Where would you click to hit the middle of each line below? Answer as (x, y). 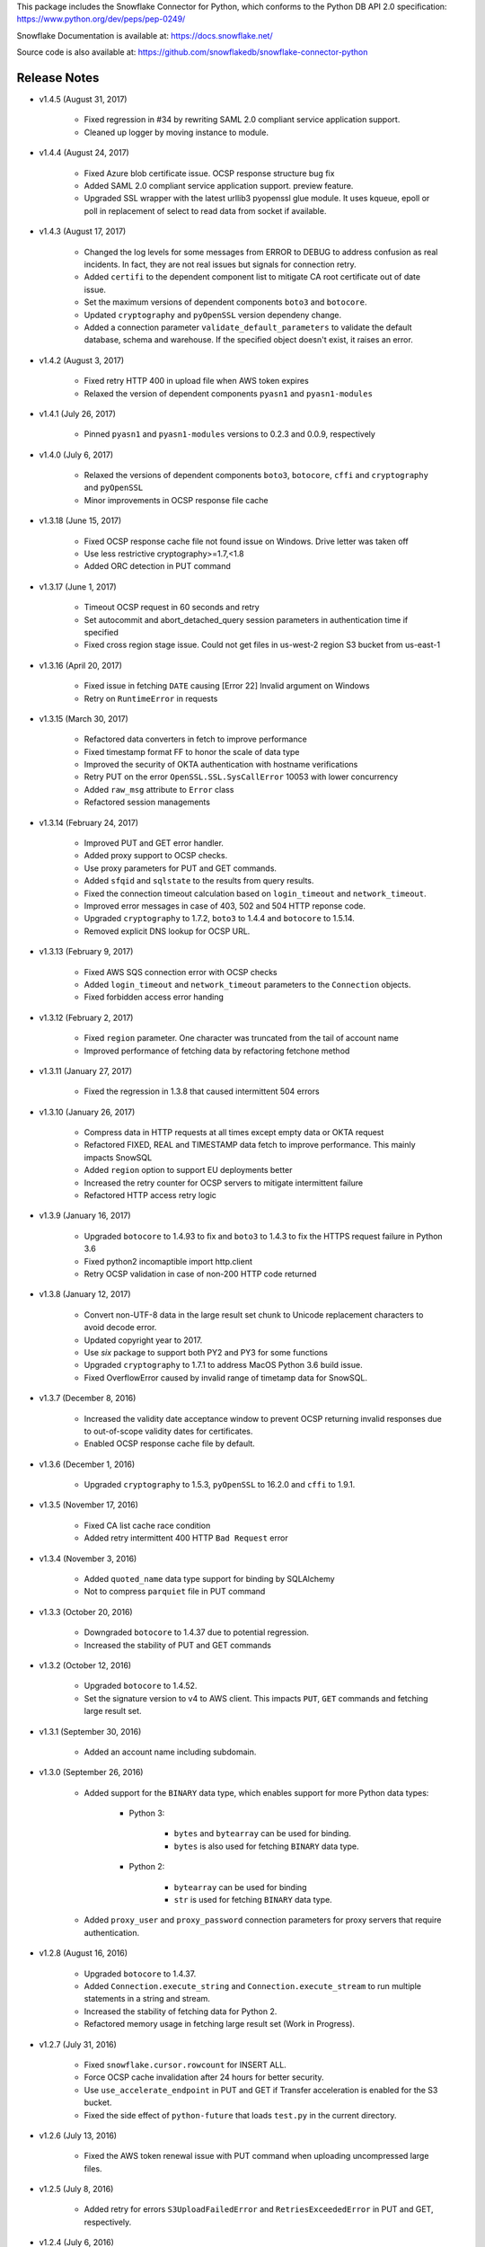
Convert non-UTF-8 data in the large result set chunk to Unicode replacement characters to (254, 1314)
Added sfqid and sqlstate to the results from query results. (199, 881)
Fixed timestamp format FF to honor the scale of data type (192, 751)
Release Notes (58, 78)
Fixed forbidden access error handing (154, 997)
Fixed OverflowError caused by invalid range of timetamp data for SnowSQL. (226, 1377)
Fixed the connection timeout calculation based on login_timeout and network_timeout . (255, 893)
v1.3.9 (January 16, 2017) (85, 1216)
